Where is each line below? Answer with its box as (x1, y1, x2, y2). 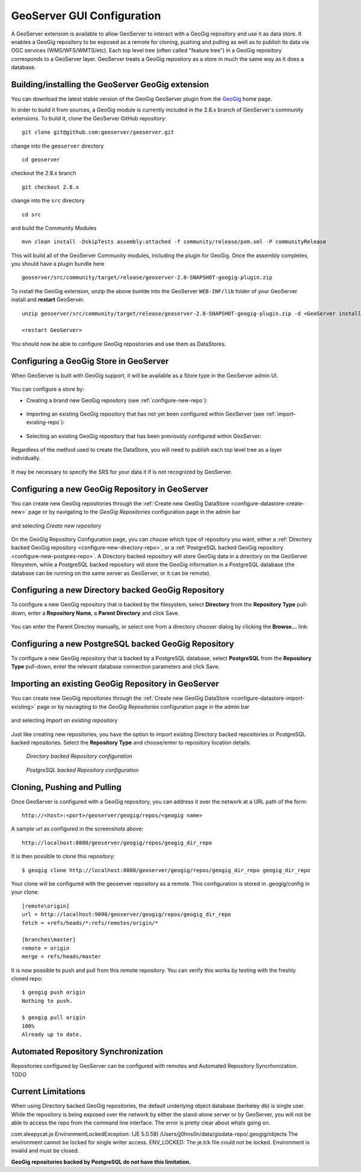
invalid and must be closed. (11, 1147, 79, 1155)
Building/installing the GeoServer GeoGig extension (11, 79, 209, 90)
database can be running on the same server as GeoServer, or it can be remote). (11, 569, 211, 576)
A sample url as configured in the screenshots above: (11, 825, 144, 832)
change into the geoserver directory (11, 142, 104, 149)
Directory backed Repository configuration (26, 753, 132, 760)
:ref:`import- (265, 410, 296, 417)
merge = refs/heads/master (22, 953, 102, 960)
